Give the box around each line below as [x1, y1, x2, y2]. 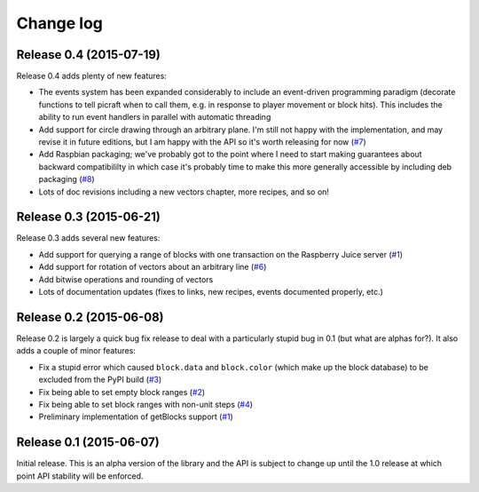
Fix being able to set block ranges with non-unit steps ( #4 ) [38, 399, 253, 409]
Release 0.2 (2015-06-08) [16, 309, 164, 324]
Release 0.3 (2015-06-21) [16, 210, 161, 225]
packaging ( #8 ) [38, 174, 95, 185]
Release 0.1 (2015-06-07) [16, 435, 160, 450]
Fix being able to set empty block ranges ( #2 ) [38, 386, 206, 397]
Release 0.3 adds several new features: [16, 233, 161, 243]
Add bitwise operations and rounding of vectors [38, 274, 214, 284]
